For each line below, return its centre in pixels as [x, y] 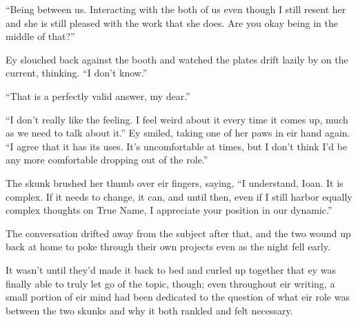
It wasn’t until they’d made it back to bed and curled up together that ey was [171, 269]
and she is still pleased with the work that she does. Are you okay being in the [172, 22]
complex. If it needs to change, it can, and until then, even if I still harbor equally [179, 196]
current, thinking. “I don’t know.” [77, 73]
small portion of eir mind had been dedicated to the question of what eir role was [178, 297]
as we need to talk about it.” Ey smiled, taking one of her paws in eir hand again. [178, 133]
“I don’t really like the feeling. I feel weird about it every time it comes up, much [177, 119]
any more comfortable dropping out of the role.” [107, 160]
